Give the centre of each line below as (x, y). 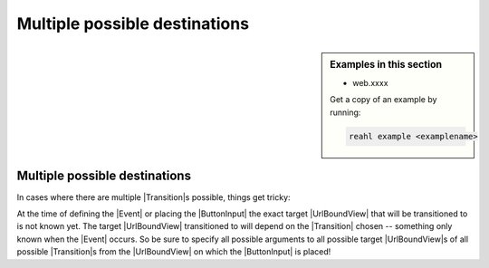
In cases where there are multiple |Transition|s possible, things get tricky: (153, 197)
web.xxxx (370, 82)
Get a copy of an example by (384, 100)
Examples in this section (386, 64)
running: (345, 112)
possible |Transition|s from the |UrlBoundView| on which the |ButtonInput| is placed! (174, 252)
